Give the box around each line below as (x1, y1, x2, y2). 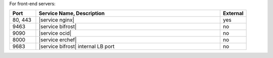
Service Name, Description (38, 10, 105, 17)
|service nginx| (38, 17, 74, 24)
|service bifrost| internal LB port (38, 43, 115, 50)
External (222, 10, 244, 17)
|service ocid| (38, 30, 72, 37)
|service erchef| (38, 36, 77, 43)
